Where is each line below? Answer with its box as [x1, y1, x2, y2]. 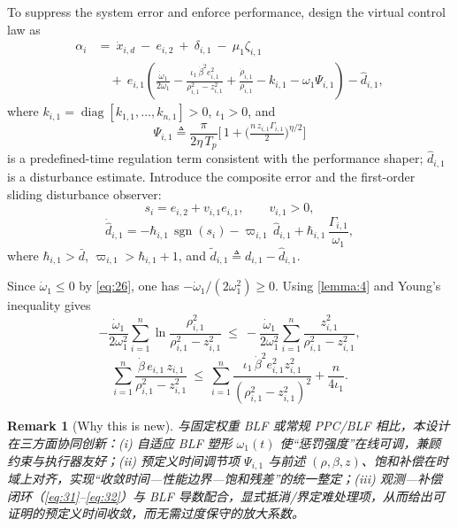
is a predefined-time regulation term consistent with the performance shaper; [7, 149, 424, 167]
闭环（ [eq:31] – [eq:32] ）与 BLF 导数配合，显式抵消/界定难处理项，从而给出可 [7, 486, 445, 505]
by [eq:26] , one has [79, 276, 179, 295]
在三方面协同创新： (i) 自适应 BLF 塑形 [7, 433, 233, 452]
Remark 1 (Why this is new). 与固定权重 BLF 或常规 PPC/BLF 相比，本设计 [7, 416, 450, 435]
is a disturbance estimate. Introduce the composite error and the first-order [7, 167, 416, 185]
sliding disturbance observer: [7, 184, 162, 203]
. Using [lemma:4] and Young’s [275, 276, 441, 295]
